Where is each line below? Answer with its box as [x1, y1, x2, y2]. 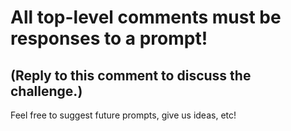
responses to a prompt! [10, 27, 208, 50]
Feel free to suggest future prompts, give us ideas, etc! [10, 109, 237, 121]
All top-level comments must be [10, 6, 282, 29]
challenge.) [10, 82, 83, 100]
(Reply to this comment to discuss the [10, 67, 252, 84]
